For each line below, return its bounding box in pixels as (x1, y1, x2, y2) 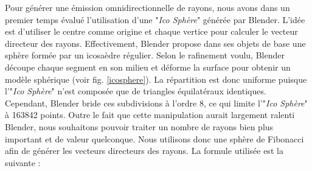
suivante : (5, 156, 41, 169)
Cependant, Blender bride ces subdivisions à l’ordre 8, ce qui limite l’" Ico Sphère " (5, 96, 308, 109)
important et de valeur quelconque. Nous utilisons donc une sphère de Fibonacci (5, 132, 304, 145)
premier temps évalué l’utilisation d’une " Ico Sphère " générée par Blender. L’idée (5, 13, 305, 26)
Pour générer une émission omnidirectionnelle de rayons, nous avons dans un (5, 1, 290, 13)
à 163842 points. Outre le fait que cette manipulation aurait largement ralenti (5, 108, 295, 121)
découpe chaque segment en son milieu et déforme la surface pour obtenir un (5, 60, 291, 73)
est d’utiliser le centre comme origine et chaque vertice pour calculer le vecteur (5, 25, 298, 38)
